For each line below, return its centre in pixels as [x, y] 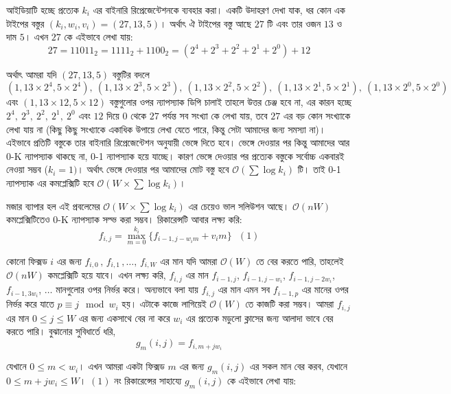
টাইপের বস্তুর [25, 23]
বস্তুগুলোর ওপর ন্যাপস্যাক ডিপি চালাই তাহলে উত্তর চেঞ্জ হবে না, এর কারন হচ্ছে [231, 102]
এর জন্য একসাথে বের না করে [124, 317]
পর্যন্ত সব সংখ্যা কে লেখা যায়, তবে [215, 115]
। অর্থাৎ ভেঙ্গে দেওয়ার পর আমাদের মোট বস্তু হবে [153, 169]
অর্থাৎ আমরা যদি [32, 74]
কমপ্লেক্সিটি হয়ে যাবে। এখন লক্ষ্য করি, [107, 275]
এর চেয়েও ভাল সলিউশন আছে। [239, 206]
